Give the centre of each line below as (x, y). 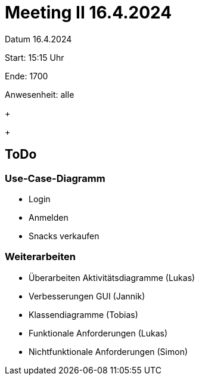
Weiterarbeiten (41, 257)
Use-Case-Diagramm (55, 178)
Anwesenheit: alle (40, 94)
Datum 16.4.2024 (38, 39)
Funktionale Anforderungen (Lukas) (98, 333)
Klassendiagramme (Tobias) (83, 314)
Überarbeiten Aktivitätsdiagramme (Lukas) (112, 277)
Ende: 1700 (27, 76)
